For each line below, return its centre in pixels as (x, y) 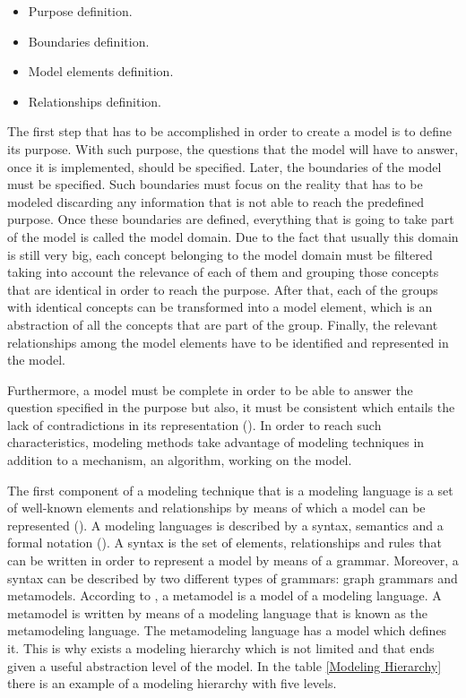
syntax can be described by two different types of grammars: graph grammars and (233, 577)
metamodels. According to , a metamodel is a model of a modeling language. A (224, 595)
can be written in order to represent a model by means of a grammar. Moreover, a (233, 560)
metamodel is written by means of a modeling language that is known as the (217, 612)
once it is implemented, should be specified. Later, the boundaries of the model (224, 166)
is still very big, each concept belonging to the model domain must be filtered (220, 254)
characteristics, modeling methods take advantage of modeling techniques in (216, 442)
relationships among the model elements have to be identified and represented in (228, 342)
